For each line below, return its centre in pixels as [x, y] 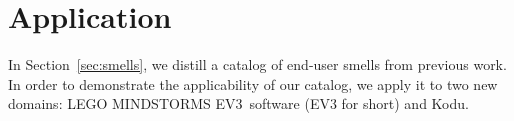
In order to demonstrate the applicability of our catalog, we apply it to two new [253, 83]
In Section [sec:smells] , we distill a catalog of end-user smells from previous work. [257, 64]
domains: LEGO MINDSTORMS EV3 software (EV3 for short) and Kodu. [238, 103]
